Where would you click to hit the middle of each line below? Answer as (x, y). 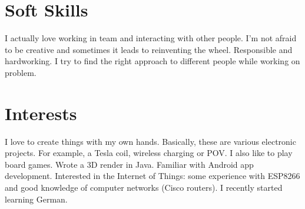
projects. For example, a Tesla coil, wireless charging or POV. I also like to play (149, 153)
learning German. (36, 199)
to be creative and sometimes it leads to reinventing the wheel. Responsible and (149, 49)
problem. (21, 72)
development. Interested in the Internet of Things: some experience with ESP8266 (152, 176)
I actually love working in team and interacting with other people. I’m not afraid (151, 38)
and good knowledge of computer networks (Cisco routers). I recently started (144, 187)
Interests (41, 113)
